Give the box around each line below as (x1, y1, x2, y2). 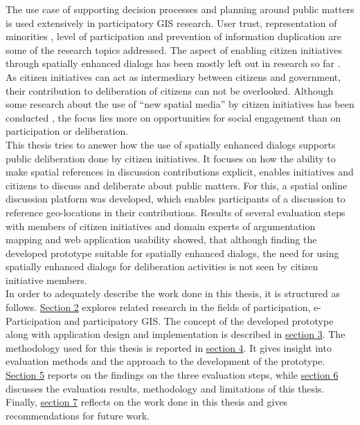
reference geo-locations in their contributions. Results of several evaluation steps (6, 205, 345, 219)
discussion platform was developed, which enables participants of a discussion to (6, 191, 345, 206)
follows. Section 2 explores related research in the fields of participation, (6, 300, 311, 314)
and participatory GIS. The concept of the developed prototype (64, 313, 334, 328)
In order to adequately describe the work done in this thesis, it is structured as (6, 286, 340, 301)
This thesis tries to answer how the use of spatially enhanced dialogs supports (6, 137, 336, 151)
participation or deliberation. (6, 124, 129, 138)
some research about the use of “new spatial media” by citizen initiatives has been (6, 97, 354, 111)
